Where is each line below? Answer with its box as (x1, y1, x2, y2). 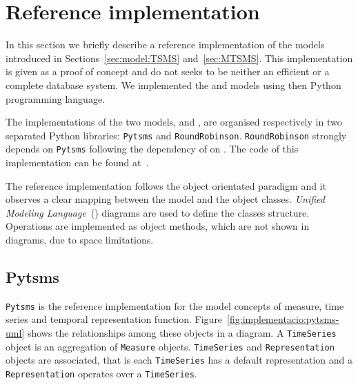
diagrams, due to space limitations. (6, 232, 154, 246)
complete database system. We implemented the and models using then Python (6, 77, 341, 92)
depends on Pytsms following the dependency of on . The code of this (6, 141, 299, 156)
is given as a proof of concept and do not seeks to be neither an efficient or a (6, 64, 330, 79)
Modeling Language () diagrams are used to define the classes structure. (6, 205, 310, 219)
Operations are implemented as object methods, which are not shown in (6, 219, 310, 233)
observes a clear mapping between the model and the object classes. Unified (6, 192, 325, 206)
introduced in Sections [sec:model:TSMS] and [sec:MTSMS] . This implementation (6, 50, 353, 65)
